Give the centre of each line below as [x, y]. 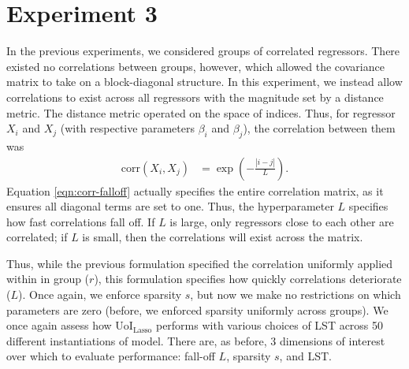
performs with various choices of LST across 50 [270, 325]
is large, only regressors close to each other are [282, 221]
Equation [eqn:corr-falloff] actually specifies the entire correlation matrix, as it [195, 190]
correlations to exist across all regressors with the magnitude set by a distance [195, 97]
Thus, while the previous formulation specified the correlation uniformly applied [200, 263]
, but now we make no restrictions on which [296, 294]
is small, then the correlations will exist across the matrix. [223, 237]
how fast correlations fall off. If [81, 221]
